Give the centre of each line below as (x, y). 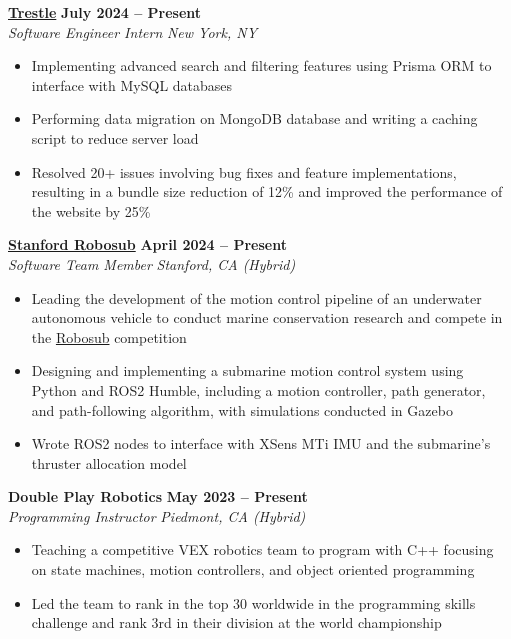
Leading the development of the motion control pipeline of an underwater (256, 297)
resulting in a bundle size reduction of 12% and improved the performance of (267, 191)
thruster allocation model (109, 462)
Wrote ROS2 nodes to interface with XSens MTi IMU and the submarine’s (261, 443)
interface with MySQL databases (132, 84)
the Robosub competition (109, 336)
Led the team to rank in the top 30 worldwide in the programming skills (253, 602)
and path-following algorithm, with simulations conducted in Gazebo (242, 409)
